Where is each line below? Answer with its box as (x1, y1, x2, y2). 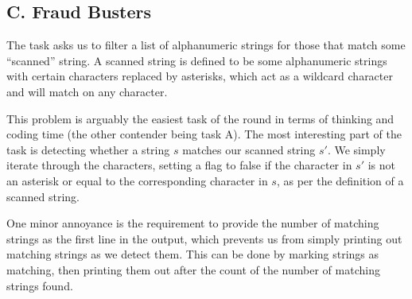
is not (367, 157, 396, 173)
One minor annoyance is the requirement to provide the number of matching (6, 215, 379, 231)
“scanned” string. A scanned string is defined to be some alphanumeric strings (6, 52, 387, 68)
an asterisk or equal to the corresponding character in (6, 172, 268, 188)
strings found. (6, 277, 73, 293)
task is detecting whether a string (6, 141, 170, 157)
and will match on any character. (6, 83, 168, 99)
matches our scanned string (182, 141, 316, 157)
